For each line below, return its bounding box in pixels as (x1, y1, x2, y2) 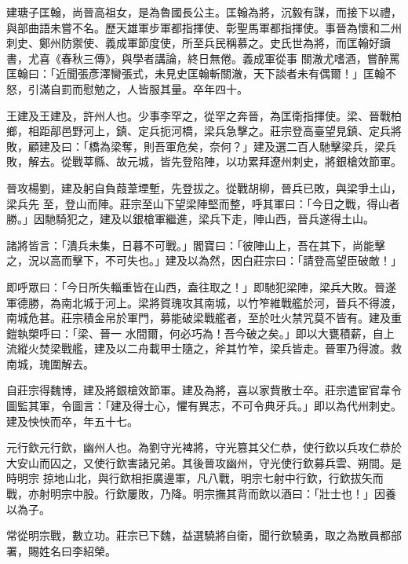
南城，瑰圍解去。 (6, 355, 94, 372)
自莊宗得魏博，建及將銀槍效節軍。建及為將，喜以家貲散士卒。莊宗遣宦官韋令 (6, 382, 402, 398)
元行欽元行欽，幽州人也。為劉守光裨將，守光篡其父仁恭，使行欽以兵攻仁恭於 (6, 439, 402, 456)
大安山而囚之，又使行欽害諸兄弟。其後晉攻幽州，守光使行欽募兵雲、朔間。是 (6, 454, 402, 471)
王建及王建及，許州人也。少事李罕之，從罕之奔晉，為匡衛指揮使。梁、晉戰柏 (6, 107, 402, 123)
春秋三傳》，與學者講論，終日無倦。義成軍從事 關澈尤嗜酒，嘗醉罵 (60, 49, 400, 66)
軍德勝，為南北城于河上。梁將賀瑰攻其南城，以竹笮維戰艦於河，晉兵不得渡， (6, 294, 402, 310)
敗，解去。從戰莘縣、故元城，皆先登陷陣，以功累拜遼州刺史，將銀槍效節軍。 (6, 153, 402, 170)
